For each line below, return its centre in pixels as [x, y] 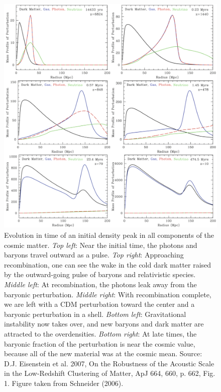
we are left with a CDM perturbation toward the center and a [99, 304]
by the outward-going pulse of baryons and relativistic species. [100, 274]
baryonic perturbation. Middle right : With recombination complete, [108, 294]
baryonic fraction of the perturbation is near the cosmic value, [100, 343]
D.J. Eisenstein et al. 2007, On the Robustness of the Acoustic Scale [109, 363]
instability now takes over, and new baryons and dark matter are [104, 324]
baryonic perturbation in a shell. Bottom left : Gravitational [95, 314]
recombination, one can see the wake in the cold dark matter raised [108, 264]
